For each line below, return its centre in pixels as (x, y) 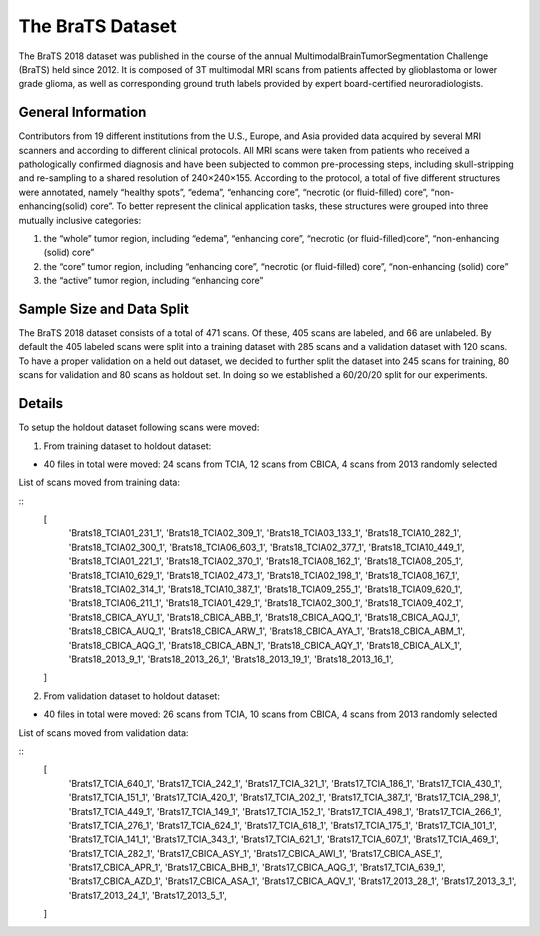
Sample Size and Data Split (103, 308)
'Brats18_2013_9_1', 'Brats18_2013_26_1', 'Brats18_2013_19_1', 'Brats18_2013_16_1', (231, 659)
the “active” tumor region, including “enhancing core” (153, 281)
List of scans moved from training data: (99, 482)
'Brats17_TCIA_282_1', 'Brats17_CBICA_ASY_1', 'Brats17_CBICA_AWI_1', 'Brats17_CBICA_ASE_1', (255, 853)
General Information (82, 112)
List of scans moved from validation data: (103, 732)
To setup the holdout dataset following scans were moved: (139, 427)
